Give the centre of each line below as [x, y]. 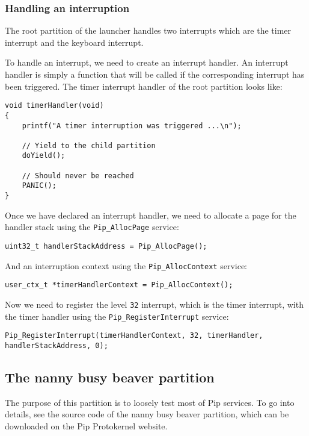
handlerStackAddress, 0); [57, 345]
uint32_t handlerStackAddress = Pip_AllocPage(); [106, 246]
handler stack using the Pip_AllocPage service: [92, 227]
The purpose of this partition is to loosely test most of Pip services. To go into [150, 402]
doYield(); [44, 156]
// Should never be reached [78, 176]
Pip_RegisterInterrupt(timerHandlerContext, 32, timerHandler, [134, 336]
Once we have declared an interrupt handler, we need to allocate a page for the [151, 215]
